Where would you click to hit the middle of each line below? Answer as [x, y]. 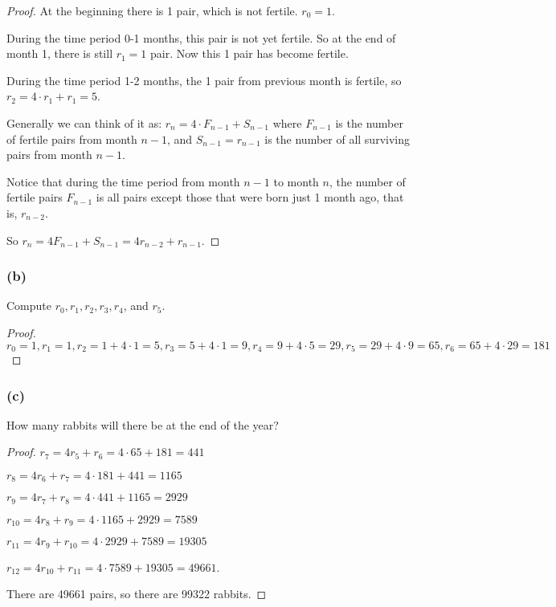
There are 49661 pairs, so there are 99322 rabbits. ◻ [137, 594]
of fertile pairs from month [72, 139]
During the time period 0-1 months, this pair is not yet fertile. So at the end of [201, 37]
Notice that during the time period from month [123, 181]
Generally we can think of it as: [84, 122]
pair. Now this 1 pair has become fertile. [249, 53]
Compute [29, 306]
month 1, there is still [60, 53]
